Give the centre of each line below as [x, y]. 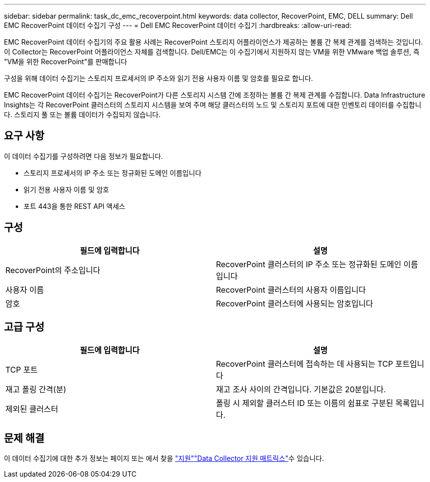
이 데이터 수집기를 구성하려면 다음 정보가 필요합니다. [83, 156]
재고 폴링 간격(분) [36, 389]
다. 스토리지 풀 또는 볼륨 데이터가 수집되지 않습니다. [82, 114]
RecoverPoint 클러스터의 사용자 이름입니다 [291, 290]
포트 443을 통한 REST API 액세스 [75, 206]
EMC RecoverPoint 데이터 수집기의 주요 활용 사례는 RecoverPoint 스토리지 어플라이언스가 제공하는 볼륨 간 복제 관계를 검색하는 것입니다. [214, 42]
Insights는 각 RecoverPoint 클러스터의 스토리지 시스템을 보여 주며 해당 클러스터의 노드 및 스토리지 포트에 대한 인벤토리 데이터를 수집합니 [213, 105]
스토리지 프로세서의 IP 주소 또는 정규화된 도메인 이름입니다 [113, 173]
